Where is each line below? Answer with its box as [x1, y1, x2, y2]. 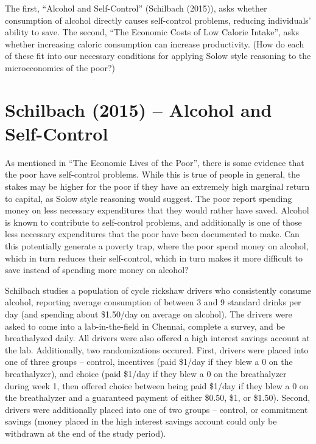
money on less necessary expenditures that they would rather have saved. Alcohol [5, 204, 309, 217]
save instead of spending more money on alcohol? [5, 263, 189, 276]
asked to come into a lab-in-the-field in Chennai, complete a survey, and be [5, 319, 285, 332]
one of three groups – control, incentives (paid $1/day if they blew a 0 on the [5, 355, 293, 368]
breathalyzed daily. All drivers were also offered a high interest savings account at [5, 331, 310, 344]
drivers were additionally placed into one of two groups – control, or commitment [5, 403, 308, 415]
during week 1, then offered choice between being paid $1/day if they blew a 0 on [5, 379, 309, 392]
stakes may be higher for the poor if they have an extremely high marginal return [5, 180, 310, 193]
